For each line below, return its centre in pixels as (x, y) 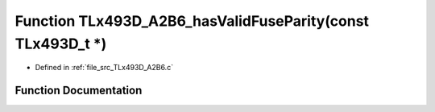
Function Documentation (79, 91)
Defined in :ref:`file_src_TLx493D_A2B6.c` (104, 68)
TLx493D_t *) (61, 44)
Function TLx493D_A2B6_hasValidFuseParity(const (192, 21)
